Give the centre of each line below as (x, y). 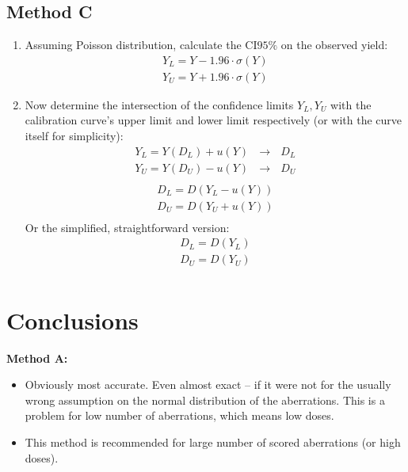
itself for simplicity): (74, 136)
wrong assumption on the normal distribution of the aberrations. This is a (205, 400)
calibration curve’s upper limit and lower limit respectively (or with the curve (214, 120)
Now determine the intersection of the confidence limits (159, 104)
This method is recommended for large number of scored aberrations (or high (213, 442)
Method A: (37, 358)
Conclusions (72, 320)
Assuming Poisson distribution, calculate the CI (141, 45)
